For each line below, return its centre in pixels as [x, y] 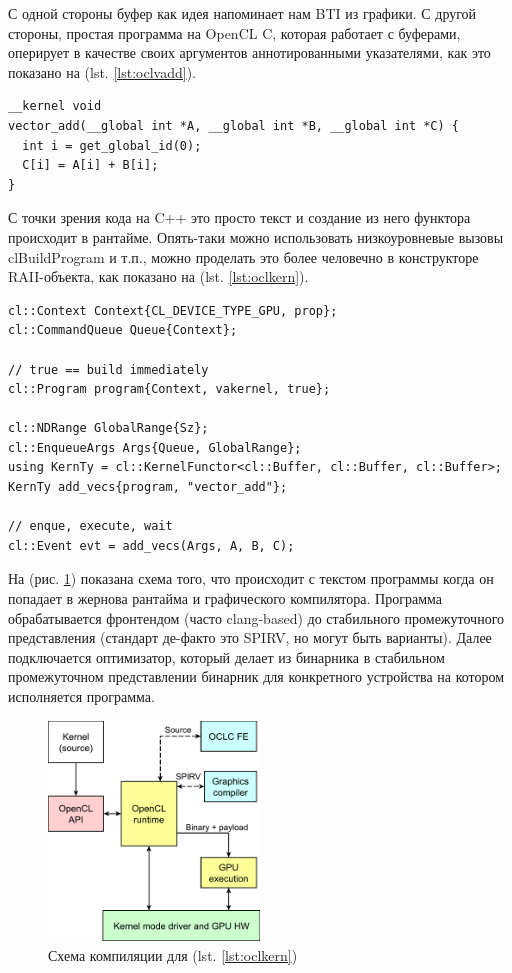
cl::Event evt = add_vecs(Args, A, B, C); [151, 545]
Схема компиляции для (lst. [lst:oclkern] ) [173, 955]
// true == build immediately [108, 369]
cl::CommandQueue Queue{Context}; [123, 330]
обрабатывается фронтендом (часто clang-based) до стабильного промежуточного [256, 617]
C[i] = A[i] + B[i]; [90, 165]
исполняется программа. [81, 696]
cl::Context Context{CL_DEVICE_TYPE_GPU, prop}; [173, 310]
